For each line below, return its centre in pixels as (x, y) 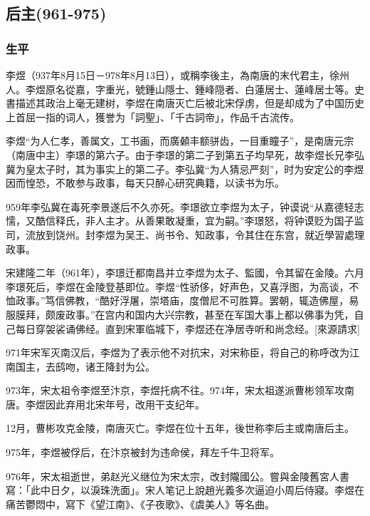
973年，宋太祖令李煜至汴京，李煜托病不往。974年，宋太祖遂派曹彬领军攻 (175, 390)
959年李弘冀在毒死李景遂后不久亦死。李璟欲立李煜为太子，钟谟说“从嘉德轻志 (185, 206)
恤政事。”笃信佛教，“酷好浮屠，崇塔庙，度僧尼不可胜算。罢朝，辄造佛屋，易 (183, 300)
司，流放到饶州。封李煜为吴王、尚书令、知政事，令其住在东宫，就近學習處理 (185, 234)
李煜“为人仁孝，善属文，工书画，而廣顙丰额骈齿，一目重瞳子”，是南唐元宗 (180, 141)
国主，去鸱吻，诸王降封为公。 (85, 366)
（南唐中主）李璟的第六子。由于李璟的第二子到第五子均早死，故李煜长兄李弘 (185, 154)
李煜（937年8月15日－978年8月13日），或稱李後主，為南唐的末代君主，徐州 (178, 75)
